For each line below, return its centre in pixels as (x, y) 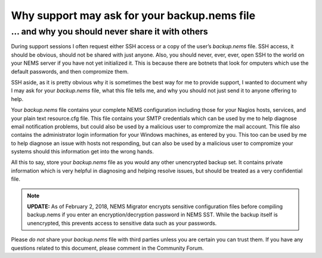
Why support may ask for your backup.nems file (133, 15)
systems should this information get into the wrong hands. (83, 152)
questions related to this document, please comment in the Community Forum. (107, 248)
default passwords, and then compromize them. (70, 71)
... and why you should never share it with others (109, 32)
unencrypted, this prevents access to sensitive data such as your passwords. (122, 223)
